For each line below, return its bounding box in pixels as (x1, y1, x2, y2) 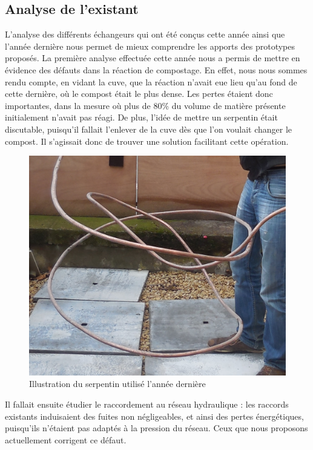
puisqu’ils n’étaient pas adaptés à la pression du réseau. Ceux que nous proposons (5, 422, 308, 434)
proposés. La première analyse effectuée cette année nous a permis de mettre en (5, 51, 300, 64)
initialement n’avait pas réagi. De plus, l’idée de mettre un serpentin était (5, 111, 278, 124)
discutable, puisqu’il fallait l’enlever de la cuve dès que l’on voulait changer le (5, 122, 292, 135)
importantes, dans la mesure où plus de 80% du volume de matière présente (5, 99, 286, 111)
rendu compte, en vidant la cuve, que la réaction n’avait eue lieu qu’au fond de (5, 75, 297, 88)
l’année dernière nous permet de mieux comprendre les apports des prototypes (5, 39, 295, 52)
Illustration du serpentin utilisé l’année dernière (29, 377, 206, 390)
